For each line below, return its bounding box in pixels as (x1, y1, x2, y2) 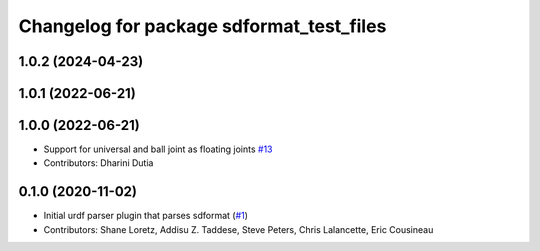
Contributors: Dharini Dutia (43, 157, 154, 169)
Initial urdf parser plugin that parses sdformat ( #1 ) (43, 210, 249, 222)
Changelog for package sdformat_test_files (18, 15, 387, 37)
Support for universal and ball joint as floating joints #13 (43, 143, 273, 155)
